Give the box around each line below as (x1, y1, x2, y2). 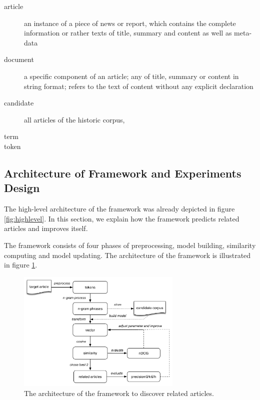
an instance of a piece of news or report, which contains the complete (24, 17, 236, 28)
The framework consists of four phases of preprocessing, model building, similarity (4, 239, 256, 250)
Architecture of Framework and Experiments (4, 165, 241, 180)
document (4, 54, 34, 64)
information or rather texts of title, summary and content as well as (24, 27, 232, 38)
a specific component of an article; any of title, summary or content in (24, 70, 239, 81)
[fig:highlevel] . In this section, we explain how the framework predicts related (4, 213, 239, 223)
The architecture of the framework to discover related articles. (24, 387, 214, 398)
